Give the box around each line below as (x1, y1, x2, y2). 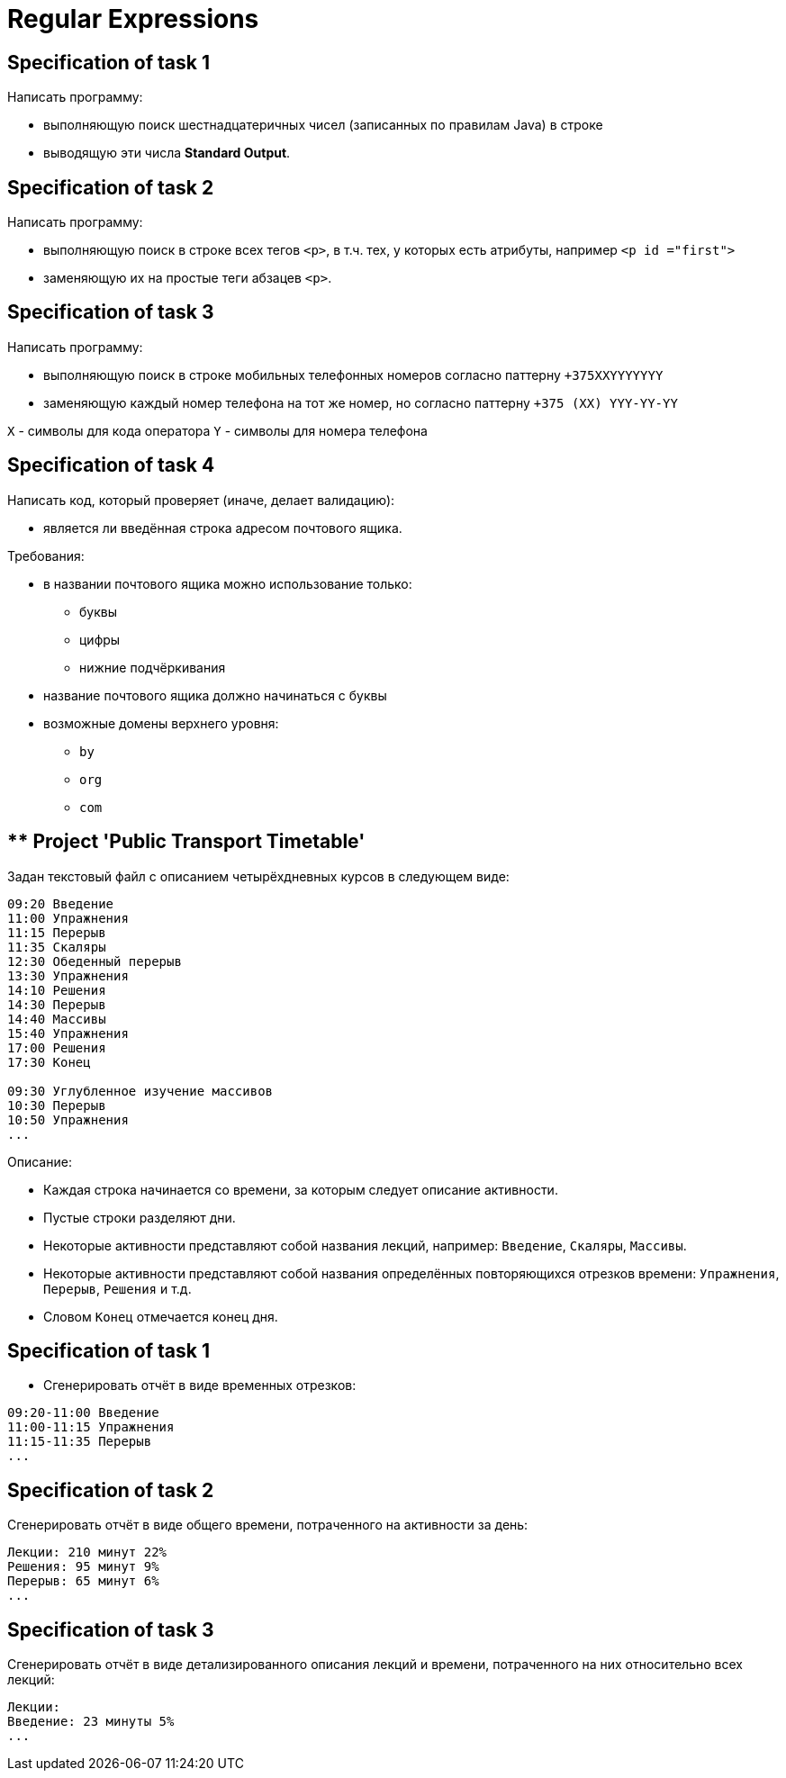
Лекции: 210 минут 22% (7, 1545, 167, 1560)
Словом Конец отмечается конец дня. (43, 1308, 278, 1324)
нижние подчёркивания (79, 659, 226, 675)
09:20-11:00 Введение (7, 1405, 159, 1421)
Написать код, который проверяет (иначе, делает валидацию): (7, 492, 395, 508)
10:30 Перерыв (7, 1097, 106, 1113)
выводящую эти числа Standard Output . (43, 145, 291, 161)
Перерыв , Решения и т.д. (43, 1280, 192, 1296)
